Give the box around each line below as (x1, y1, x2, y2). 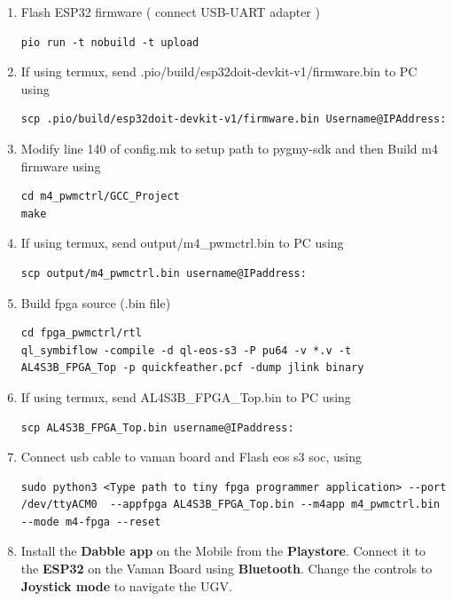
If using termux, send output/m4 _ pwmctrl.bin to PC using (20, 233, 344, 252)
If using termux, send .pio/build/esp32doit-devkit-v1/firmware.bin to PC (20, 62, 418, 81)
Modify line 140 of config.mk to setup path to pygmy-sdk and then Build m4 (20, 138, 438, 157)
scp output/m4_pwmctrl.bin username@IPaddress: (20, 266, 307, 280)
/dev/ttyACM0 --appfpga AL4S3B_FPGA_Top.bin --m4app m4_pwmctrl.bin (20, 498, 441, 511)
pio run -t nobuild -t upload (20, 36, 199, 49)
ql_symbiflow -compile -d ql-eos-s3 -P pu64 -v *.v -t (20, 344, 352, 357)
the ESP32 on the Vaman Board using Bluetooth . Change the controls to (20, 559, 433, 578)
